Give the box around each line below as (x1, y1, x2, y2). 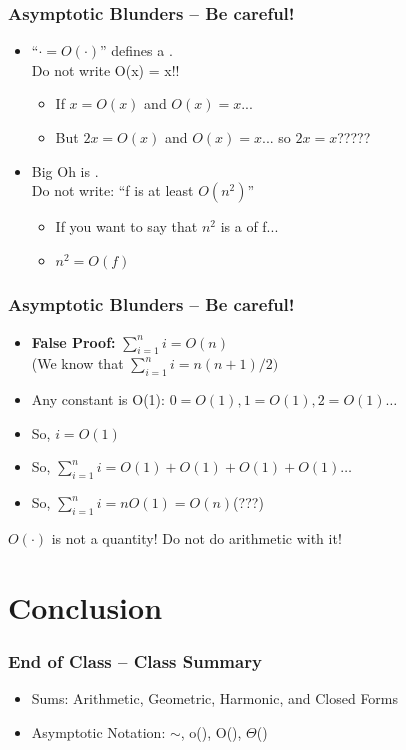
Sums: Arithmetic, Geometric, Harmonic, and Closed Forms (31, 688, 399, 709)
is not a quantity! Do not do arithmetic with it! (51, 527, 342, 548)
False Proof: (31, 331, 116, 352)
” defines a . (100, 40, 173, 61)
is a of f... (220, 216, 279, 237)
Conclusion (8, 586, 163, 627)
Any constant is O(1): (31, 389, 165, 410)
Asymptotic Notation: (31, 721, 166, 742)
